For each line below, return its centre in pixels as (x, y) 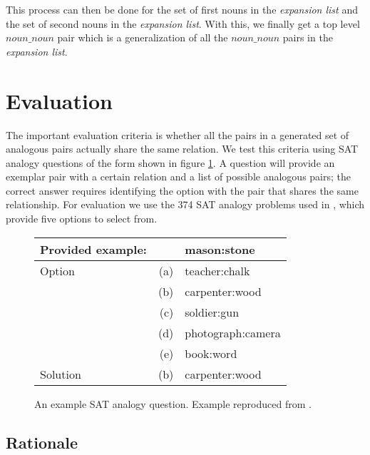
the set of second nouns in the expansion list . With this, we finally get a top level (183, 23)
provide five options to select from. (82, 219)
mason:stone (220, 249)
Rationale (42, 442)
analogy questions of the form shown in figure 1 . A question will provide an (170, 162)
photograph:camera (233, 332)
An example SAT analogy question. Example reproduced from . (173, 403)
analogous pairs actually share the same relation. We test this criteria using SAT (182, 149)
